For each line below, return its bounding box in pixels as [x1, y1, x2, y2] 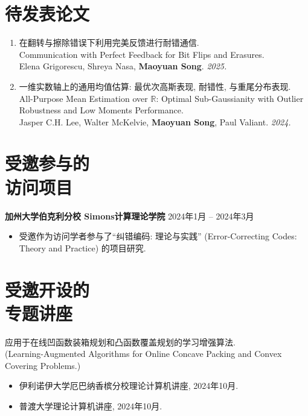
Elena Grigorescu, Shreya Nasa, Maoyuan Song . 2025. [19, 60, 227, 72]
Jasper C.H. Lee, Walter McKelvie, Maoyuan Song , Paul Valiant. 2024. [19, 115, 291, 128]
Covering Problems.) [5, 359, 81, 371]
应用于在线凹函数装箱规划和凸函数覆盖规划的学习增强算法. [5, 335, 236, 348]
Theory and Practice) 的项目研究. [19, 241, 146, 254]
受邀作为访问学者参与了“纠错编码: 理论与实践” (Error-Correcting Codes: [19, 230, 297, 242]
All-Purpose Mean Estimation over [19, 92, 148, 104]
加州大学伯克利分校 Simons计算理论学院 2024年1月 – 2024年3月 [5, 209, 254, 222]
